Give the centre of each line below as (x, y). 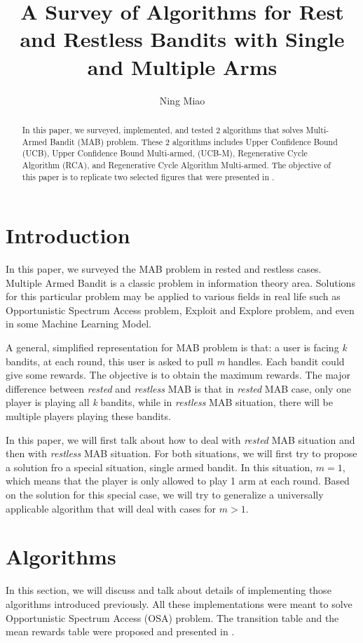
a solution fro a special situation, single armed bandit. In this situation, (159, 467)
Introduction (68, 235)
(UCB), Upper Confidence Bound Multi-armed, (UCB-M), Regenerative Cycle (165, 153)
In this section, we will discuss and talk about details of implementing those (169, 590)
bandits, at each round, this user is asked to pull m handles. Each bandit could (175, 361)
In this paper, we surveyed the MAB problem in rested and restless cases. (164, 269)
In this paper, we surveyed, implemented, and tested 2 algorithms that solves (163, 129)
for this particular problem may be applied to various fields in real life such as (173, 296)
